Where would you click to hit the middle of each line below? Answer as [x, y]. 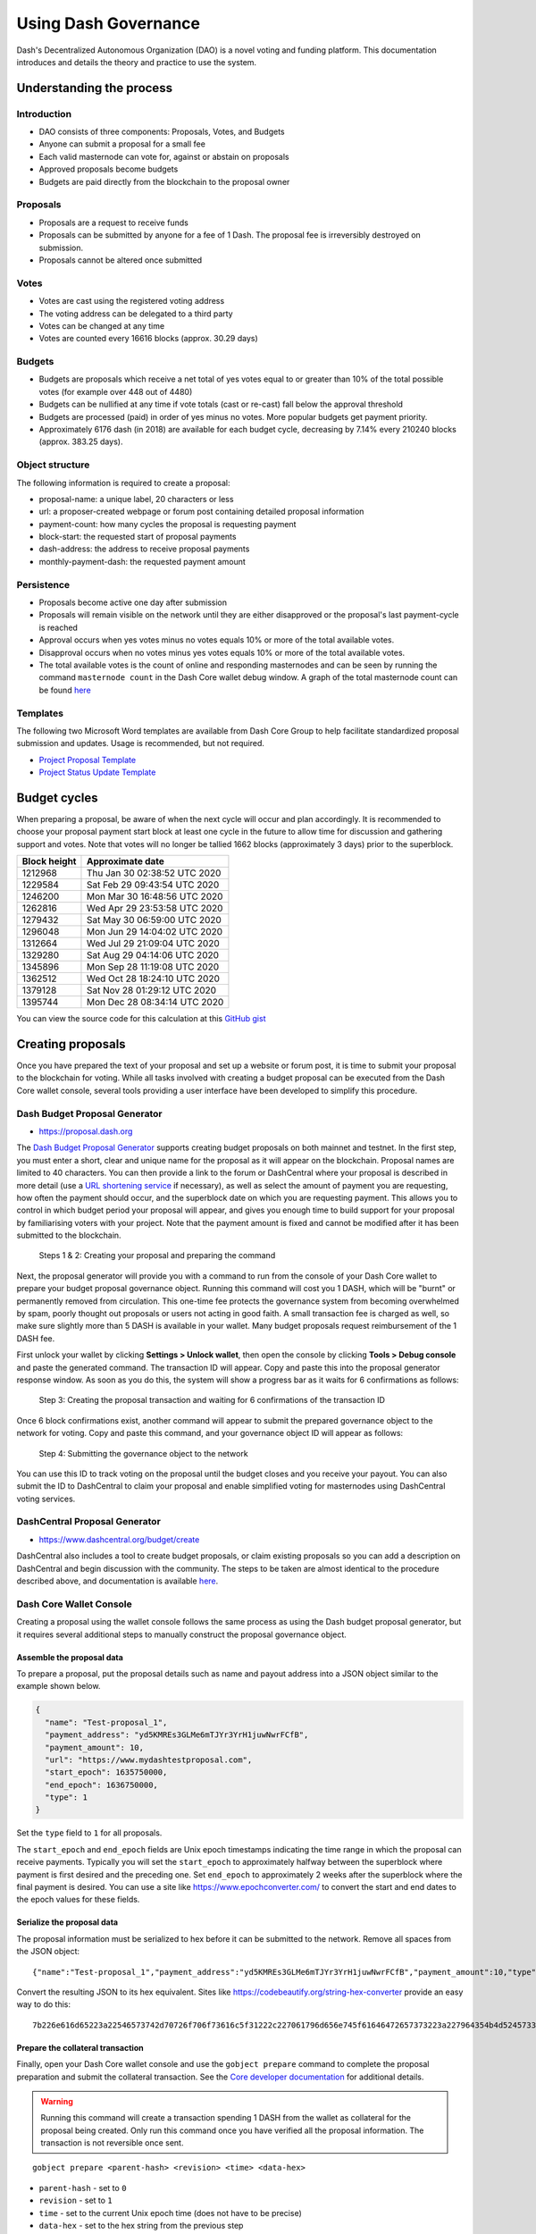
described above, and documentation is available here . [117, 1581]
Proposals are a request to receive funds [114, 223]
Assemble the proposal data [70, 1657]
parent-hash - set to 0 [83, 2188]
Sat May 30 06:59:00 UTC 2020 [154, 920]
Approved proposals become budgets [109, 169]
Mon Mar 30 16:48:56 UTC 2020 [155, 896]
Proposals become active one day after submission [133, 602]
